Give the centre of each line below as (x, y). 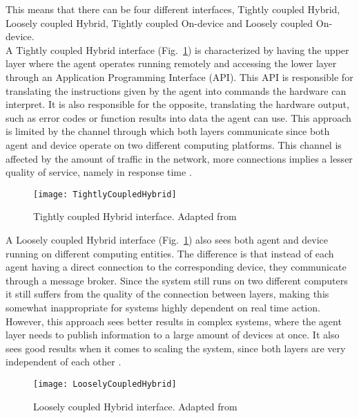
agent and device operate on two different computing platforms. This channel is (174, 144)
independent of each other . (64, 362)
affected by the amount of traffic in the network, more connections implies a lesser (179, 158)
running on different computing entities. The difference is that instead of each (170, 253)
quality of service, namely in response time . (99, 172)
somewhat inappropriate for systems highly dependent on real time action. (163, 307)
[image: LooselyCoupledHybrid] (105, 384)
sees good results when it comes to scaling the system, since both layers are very (176, 348)
